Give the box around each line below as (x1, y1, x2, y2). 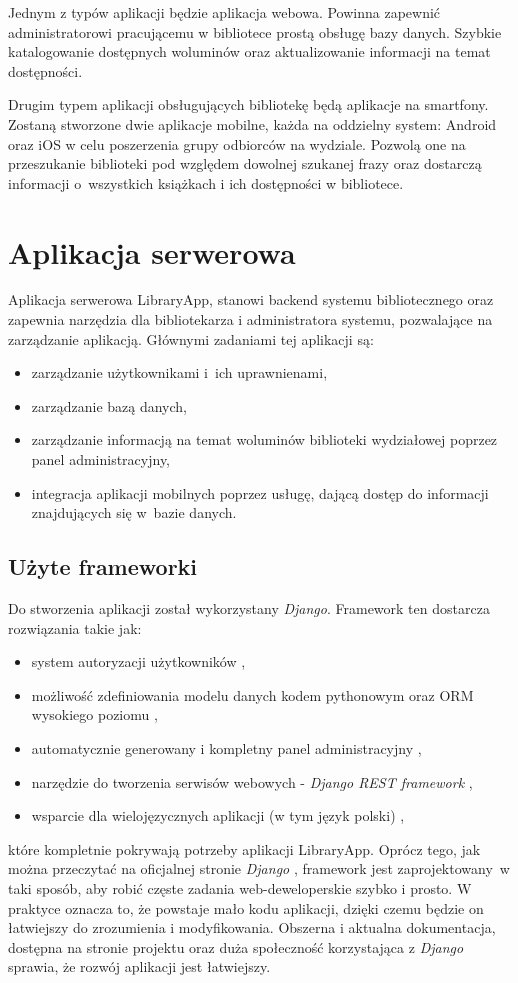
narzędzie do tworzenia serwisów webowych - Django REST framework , (31, 771, 473, 792)
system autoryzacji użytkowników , (31, 651, 246, 672)
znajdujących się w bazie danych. (31, 502, 237, 523)
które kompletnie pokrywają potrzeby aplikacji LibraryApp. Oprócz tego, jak (8, 838, 481, 859)
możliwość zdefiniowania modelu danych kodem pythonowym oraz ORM (31, 684, 474, 705)
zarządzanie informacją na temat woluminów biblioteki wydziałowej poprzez (31, 429, 498, 450)
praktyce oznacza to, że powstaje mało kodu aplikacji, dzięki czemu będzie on (8, 897, 484, 918)
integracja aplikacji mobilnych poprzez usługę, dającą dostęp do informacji (31, 482, 489, 503)
